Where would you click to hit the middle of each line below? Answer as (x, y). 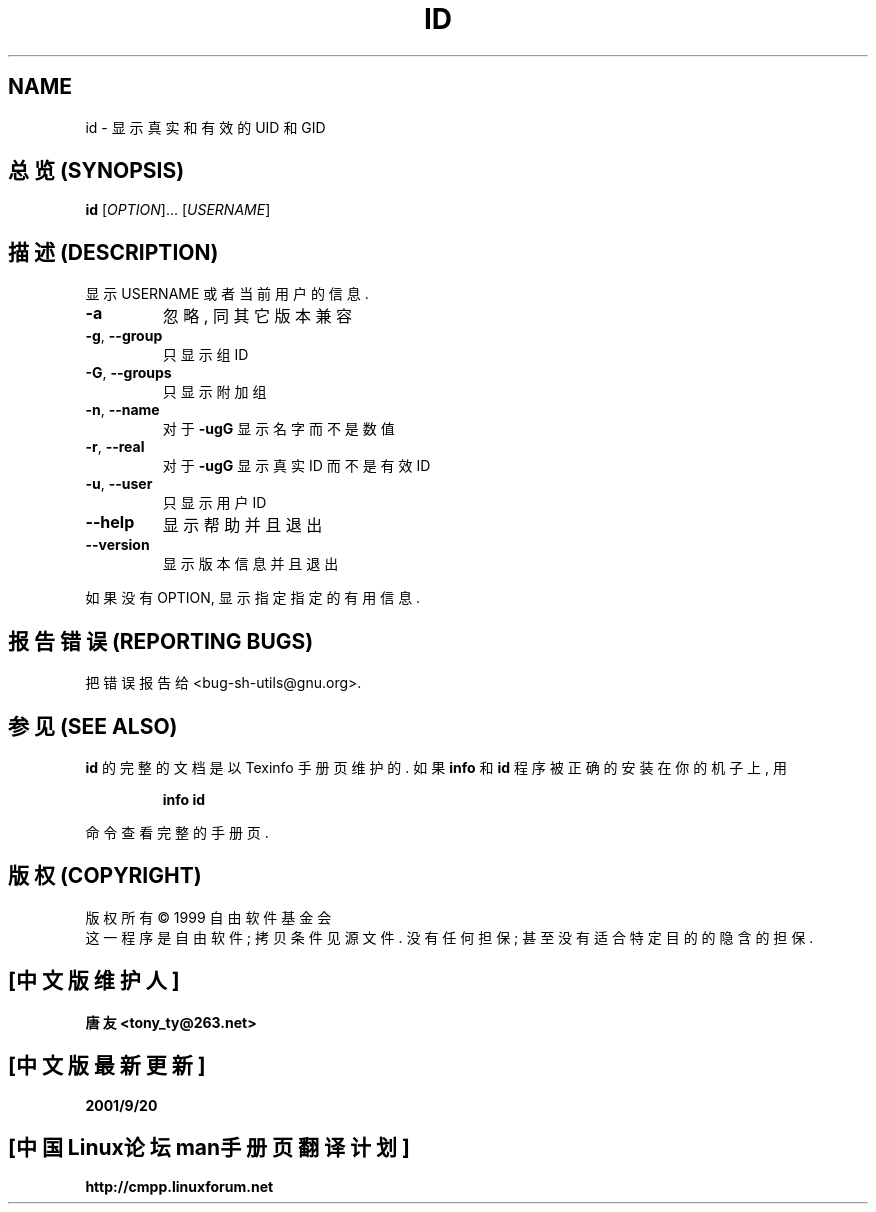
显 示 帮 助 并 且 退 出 (242, 525)
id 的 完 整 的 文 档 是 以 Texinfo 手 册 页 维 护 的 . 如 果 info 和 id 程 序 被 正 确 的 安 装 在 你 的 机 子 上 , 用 (436, 767)
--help (110, 522)
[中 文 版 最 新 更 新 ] (107, 1066)
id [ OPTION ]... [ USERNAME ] (178, 210)
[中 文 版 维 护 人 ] (94, 981)
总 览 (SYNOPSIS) (96, 171)
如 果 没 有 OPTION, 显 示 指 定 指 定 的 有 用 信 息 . (253, 598)
